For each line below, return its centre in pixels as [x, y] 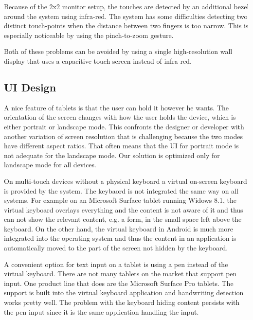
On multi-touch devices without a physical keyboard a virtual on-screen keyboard [126, 181]
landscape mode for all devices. [50, 165]
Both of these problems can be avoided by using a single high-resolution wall [118, 51]
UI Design [30, 87]
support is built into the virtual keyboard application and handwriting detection [124, 293]
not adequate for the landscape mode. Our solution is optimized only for [112, 155]
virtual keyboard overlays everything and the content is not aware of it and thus [124, 209]
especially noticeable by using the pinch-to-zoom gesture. [89, 35]
